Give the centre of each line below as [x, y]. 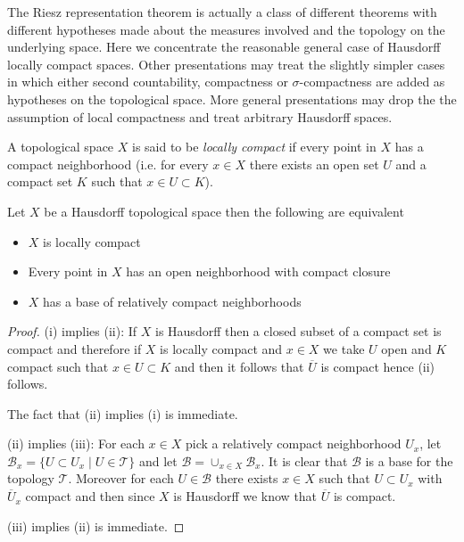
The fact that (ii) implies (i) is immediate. [123, 413]
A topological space [61, 147]
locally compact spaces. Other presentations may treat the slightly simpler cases [226, 64]
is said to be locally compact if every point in [254, 147]
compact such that [58, 366]
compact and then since [90, 496]
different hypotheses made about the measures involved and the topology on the [226, 29]
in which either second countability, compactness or [148, 82]
